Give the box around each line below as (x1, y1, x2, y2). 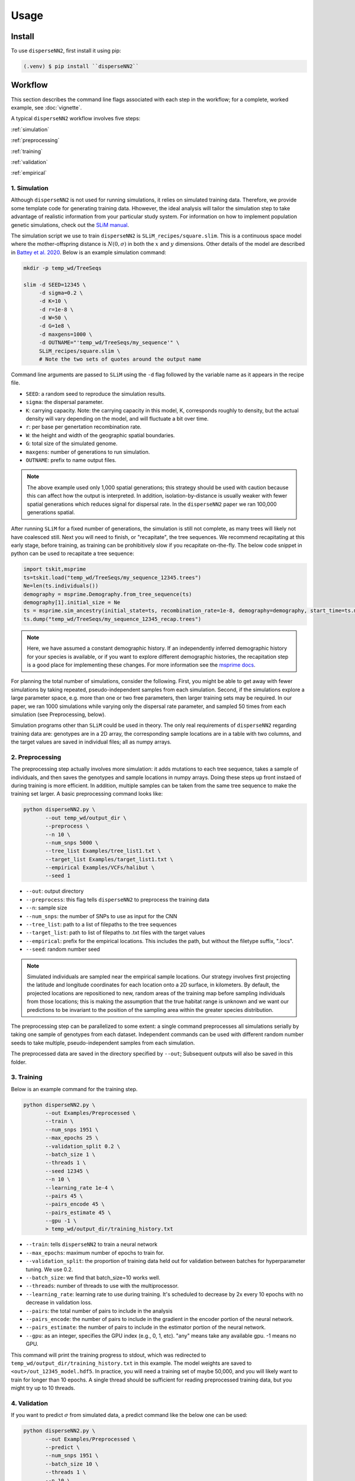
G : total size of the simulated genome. (25, 440, 118, 447)
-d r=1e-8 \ (38, 306, 74, 313)
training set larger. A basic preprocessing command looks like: (11, 790, 163, 797)
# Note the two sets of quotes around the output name (38, 356, 202, 363)
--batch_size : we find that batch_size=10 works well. (25, 1274, 161, 1281)
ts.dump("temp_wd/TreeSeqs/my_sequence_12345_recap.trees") (23, 616, 202, 622)
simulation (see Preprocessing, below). (11, 711, 106, 718)
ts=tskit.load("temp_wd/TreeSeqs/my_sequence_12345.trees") (23, 574, 202, 581)
